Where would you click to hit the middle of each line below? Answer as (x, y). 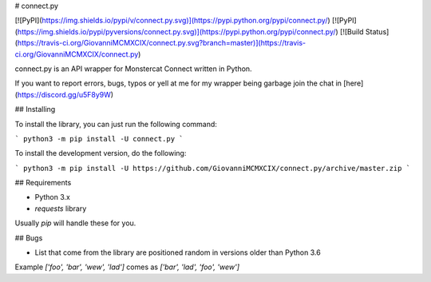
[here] (354, 83)
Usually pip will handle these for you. (75, 223)
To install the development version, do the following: (101, 153)
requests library (61, 209)
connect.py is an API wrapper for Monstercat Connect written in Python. (133, 69)
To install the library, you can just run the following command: (116, 124)
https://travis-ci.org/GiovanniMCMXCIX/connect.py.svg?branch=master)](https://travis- (162, 43)
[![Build (352, 31)
